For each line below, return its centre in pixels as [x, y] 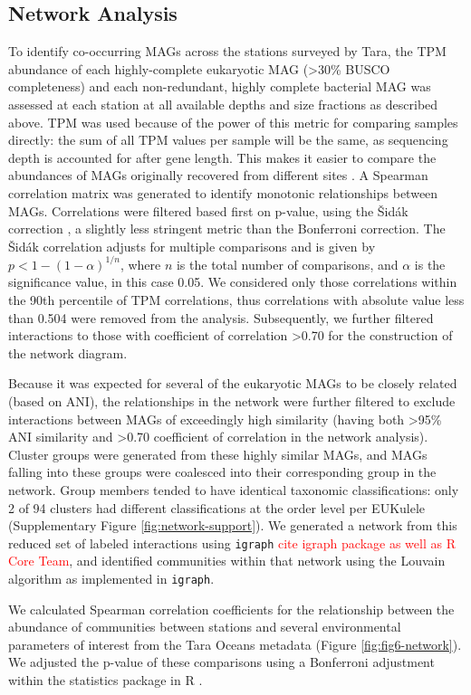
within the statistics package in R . [106, 680]
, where [140, 264]
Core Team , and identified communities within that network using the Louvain [227, 561]
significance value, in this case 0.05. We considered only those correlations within [233, 282]
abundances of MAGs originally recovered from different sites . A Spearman [218, 175]
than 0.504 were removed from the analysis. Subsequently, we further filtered [221, 317]
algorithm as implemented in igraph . [111, 578]
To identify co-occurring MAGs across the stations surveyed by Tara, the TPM [227, 51]
